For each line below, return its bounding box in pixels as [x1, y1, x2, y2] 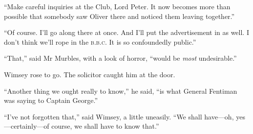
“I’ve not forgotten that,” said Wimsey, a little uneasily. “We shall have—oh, [4, 111, 234, 121]
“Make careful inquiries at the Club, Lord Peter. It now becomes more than [4, 1, 231, 11]
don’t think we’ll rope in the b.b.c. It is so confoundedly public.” [4, 36, 196, 47]
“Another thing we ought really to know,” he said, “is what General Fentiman [4, 85, 237, 96]
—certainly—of [4, 121, 49, 131]
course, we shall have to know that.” [51, 121, 159, 131]
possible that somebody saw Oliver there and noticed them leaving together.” [4, 11, 235, 21]
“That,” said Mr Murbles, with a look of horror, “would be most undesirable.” [4, 53, 237, 63]
